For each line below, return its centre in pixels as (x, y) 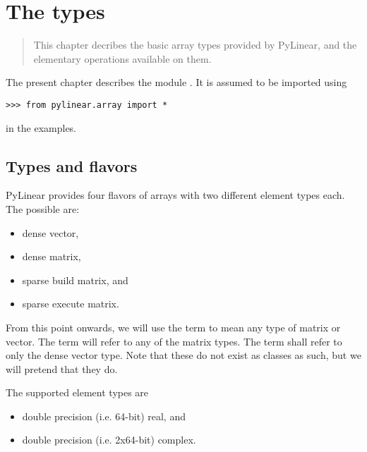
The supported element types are (77, 392)
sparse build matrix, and (75, 280)
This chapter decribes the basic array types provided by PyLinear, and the (195, 45)
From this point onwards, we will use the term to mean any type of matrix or (173, 327)
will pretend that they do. (62, 368)
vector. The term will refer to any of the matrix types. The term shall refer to (174, 341)
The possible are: (43, 208)
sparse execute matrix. (71, 304)
